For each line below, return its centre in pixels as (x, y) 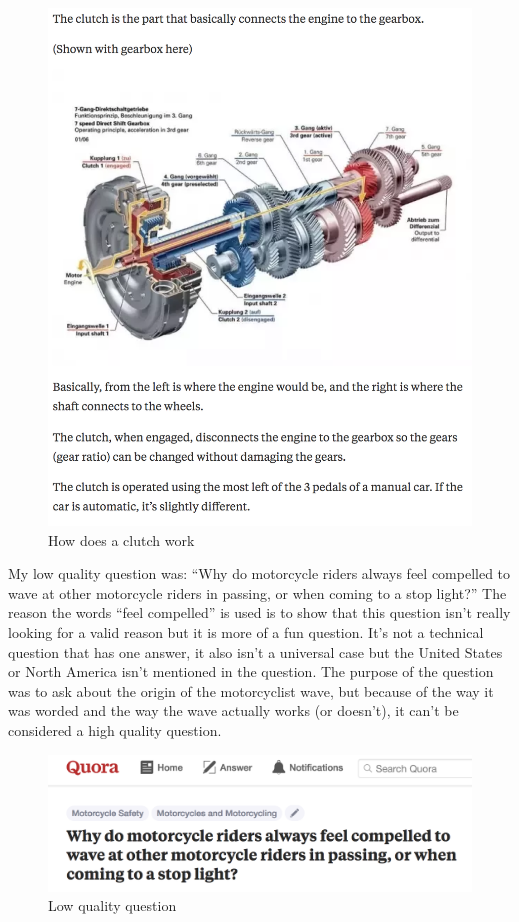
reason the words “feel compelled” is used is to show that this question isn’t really (259, 612)
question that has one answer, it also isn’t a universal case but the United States (255, 651)
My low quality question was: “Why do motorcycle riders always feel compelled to (259, 573)
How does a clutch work (121, 539)
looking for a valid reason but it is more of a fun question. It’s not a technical (246, 632)
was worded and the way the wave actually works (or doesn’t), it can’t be (233, 710)
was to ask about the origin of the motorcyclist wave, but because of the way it (251, 690)
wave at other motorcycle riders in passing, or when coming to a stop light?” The (257, 592)
